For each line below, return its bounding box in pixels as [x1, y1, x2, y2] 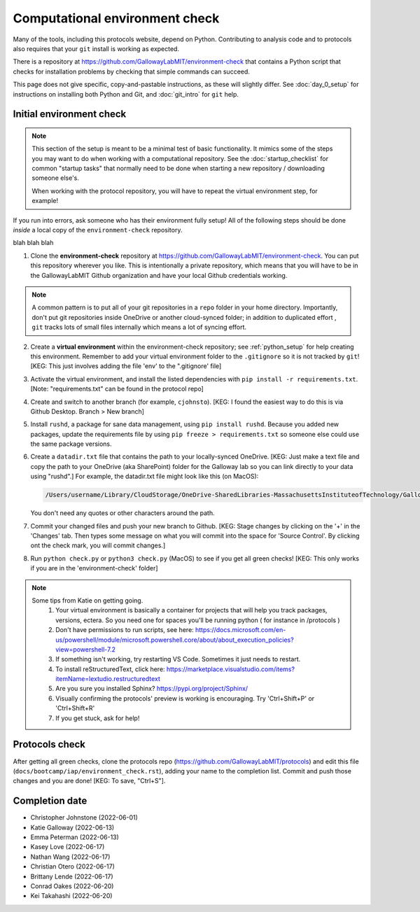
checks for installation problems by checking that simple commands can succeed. [13, 67, 250, 76]
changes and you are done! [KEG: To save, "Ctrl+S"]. [13, 777, 166, 785]
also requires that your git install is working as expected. [13, 44, 180, 52]
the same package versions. [30, 440, 112, 448]
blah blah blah [13, 239, 54, 247]
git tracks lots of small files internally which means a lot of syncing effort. [31, 323, 247, 332]
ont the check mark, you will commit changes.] [30, 541, 166, 549]
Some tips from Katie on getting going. [31, 596, 143, 605]
